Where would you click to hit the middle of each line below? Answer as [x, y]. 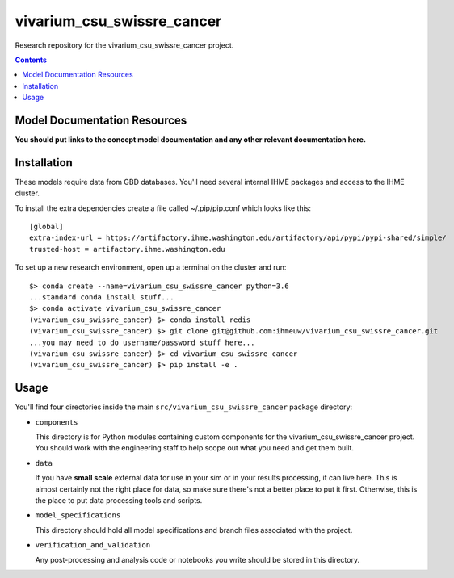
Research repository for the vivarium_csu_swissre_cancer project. [124, 45]
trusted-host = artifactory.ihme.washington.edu [127, 249]
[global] [46, 227]
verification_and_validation [93, 545]
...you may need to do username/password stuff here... [142, 342]
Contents [31, 60]
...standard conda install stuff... [102, 297]
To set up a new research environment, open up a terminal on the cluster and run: [151, 267]
